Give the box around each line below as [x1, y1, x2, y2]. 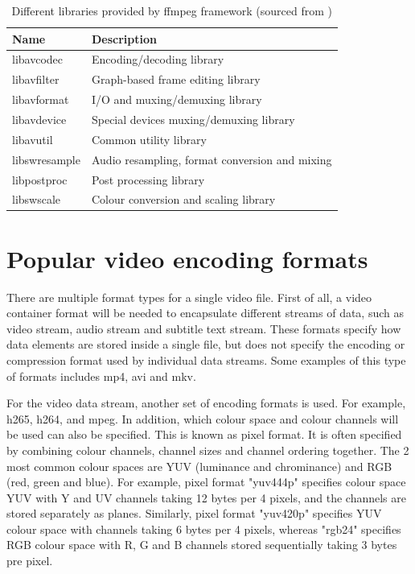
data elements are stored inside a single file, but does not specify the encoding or [6, 336, 405, 353]
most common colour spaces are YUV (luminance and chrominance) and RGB [6, 457, 392, 474]
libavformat [12, 91, 69, 108]
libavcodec [12, 51, 63, 68]
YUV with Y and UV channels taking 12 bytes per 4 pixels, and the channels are [6, 489, 406, 506]
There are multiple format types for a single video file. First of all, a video [6, 288, 372, 305]
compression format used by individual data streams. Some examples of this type [6, 351, 406, 368]
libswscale [12, 191, 61, 208]
